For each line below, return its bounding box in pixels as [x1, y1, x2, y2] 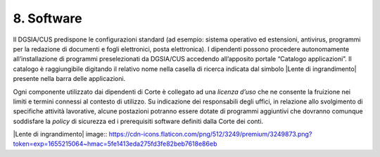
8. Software [13, 11, 82, 26]
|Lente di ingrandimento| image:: [13, 130, 108, 139]
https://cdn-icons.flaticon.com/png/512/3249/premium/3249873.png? [108, 130, 312, 139]
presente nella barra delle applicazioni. [13, 75, 126, 83]
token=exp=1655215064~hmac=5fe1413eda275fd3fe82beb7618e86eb [13, 139, 217, 148]
